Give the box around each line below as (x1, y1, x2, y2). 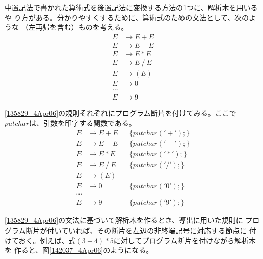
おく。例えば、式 (18, 235, 76, 245)
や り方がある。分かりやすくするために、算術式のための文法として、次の (5, 12, 249, 22)
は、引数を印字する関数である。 (29, 117, 136, 128)
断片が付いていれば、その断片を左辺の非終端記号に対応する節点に (25, 225, 247, 236)
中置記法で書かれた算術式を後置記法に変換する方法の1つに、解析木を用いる (5, 2, 258, 12)
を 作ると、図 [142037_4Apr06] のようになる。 (5, 245, 153, 255)
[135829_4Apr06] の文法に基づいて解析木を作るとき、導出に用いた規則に (5, 215, 243, 225)
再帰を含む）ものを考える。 (35, 22, 128, 33)
